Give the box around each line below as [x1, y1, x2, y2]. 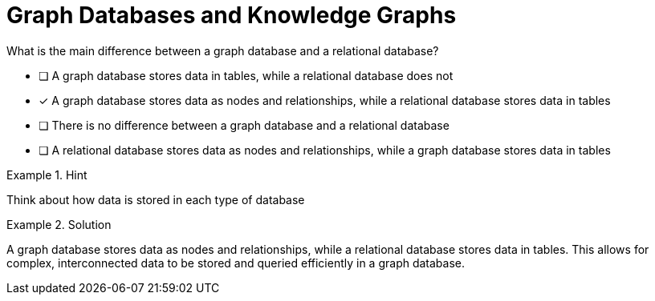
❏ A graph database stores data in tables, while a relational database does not [39, 68, 454, 82]
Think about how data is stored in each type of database [6, 192, 305, 207]
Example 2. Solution [6, 217, 112, 231]
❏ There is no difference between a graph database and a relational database [39, 118, 450, 132]
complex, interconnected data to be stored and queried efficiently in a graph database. [6, 255, 466, 270]
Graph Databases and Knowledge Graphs [6, 2, 457, 29]
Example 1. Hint [6, 167, 87, 182]
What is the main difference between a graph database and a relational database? [6, 43, 439, 58]
